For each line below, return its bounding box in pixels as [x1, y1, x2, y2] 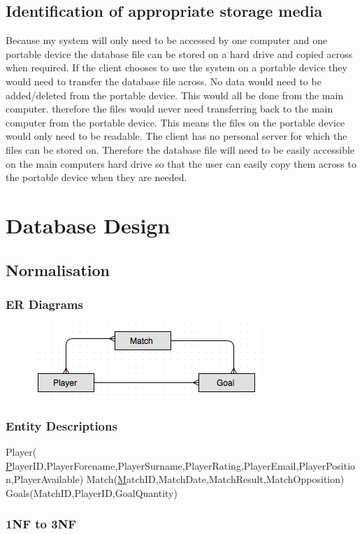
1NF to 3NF [6, 515, 77, 533]
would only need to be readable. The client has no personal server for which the [6, 129, 347, 143]
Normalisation [6, 259, 110, 280]
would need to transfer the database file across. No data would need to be [6, 73, 321, 88]
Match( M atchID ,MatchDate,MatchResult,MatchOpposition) [86, 472, 345, 486]
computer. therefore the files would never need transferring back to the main [6, 101, 333, 116]
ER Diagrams [6, 295, 83, 312]
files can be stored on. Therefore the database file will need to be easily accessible [6, 142, 355, 157]
